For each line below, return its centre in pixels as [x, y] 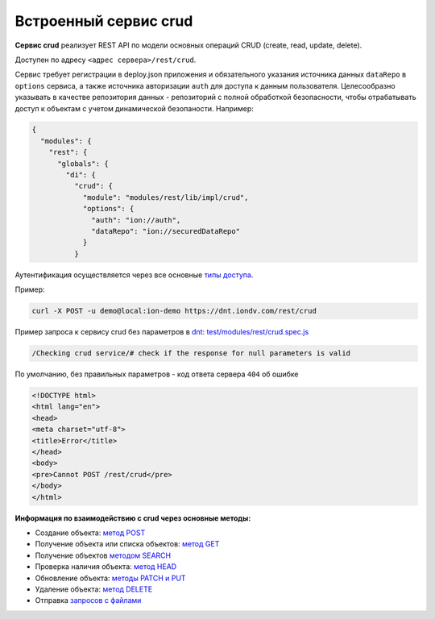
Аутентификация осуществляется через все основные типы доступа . [134, 275]
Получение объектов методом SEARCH [103, 555]
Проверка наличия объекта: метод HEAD [106, 567]
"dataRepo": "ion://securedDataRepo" [166, 231]
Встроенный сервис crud [104, 21]
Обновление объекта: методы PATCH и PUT [110, 578]
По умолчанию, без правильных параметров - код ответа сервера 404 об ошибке [157, 374]
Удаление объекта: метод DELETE [94, 589]
